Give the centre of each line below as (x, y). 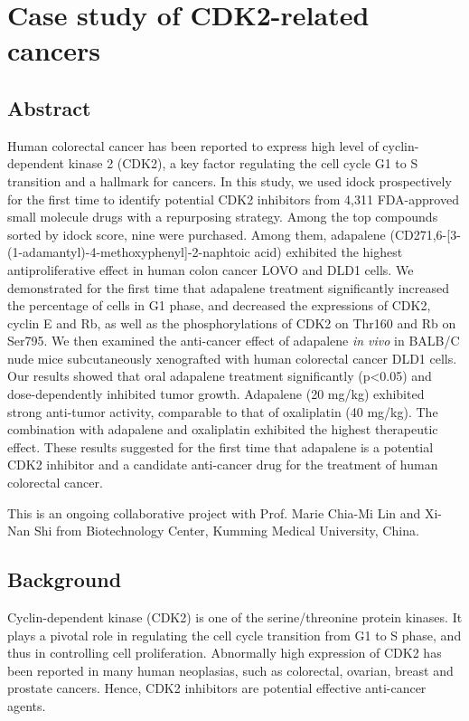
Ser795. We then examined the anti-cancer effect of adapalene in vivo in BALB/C (234, 341)
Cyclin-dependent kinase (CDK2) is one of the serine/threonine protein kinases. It (235, 617)
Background (65, 579)
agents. (27, 706)
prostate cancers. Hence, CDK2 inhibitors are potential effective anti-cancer (217, 688)
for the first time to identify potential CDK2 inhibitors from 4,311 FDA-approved (233, 199)
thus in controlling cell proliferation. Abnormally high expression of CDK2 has (225, 653)
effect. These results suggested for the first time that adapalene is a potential (220, 446)
